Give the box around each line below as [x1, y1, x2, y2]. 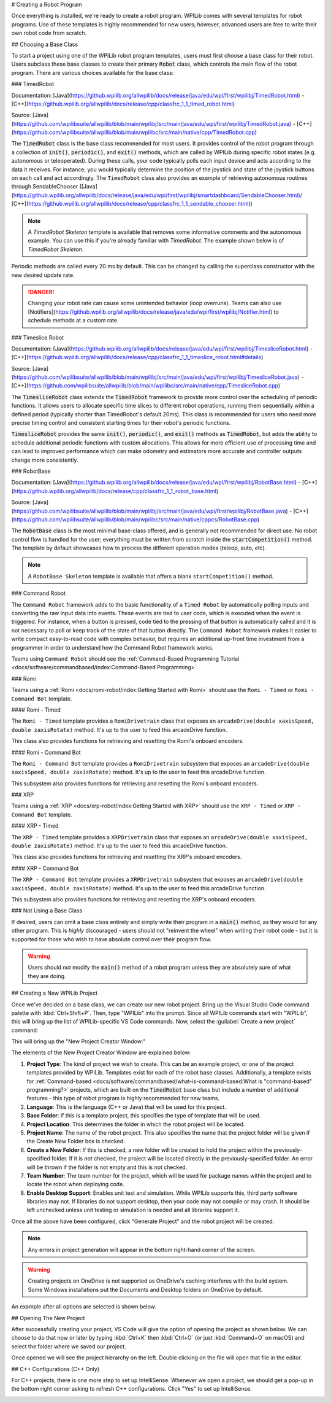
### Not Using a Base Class [11, 907, 83, 914]
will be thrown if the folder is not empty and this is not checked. [26, 1164, 188, 1171]
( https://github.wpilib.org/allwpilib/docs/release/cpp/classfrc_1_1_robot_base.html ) [11, 487, 219, 494]
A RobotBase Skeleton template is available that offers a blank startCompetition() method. [28, 572, 274, 580]
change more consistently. [11, 456, 78, 464]
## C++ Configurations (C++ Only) [11, 1365, 99, 1372]
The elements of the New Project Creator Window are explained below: [11, 1049, 191, 1056]
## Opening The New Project [11, 1314, 85, 1321]
